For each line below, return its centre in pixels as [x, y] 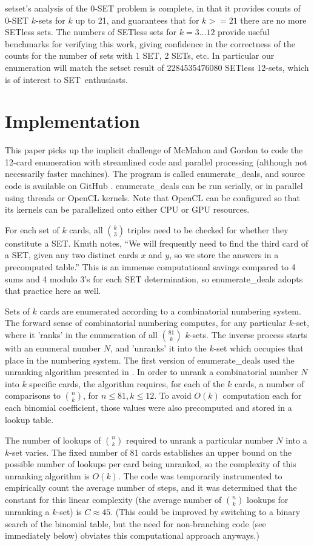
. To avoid [173, 395]
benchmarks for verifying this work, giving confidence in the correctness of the [150, 43]
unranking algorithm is [47, 475]
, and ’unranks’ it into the [158, 348]
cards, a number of [269, 383]
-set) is [69, 511]
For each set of [32, 229]
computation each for [262, 395]
